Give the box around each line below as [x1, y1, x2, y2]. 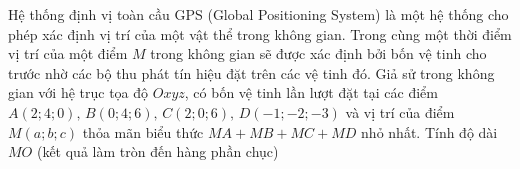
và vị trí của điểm [345, 101, 455, 122]
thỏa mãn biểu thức [82, 121, 204, 142]
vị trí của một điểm [8, 43, 128, 64]
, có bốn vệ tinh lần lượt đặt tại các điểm [184, 82, 438, 103]
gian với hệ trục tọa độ [8, 82, 149, 103]
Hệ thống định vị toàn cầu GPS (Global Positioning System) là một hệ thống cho [8, 4, 509, 24]
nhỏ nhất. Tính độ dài [361, 121, 498, 142]
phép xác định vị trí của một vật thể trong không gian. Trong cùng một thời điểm [8, 23, 512, 44]
